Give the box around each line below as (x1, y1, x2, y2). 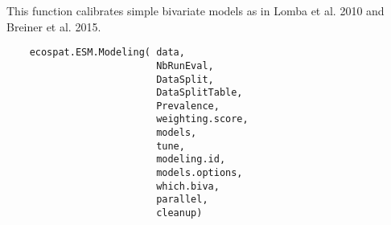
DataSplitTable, (156, 87, 243, 99)
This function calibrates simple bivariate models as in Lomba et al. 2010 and (6, 2, 385, 18)
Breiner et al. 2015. (6, 18, 101, 35)
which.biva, (156, 180, 220, 192)
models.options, (156, 167, 243, 179)
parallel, (156, 194, 208, 206)
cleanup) (156, 207, 203, 219)
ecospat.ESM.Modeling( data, (29, 47, 185, 59)
